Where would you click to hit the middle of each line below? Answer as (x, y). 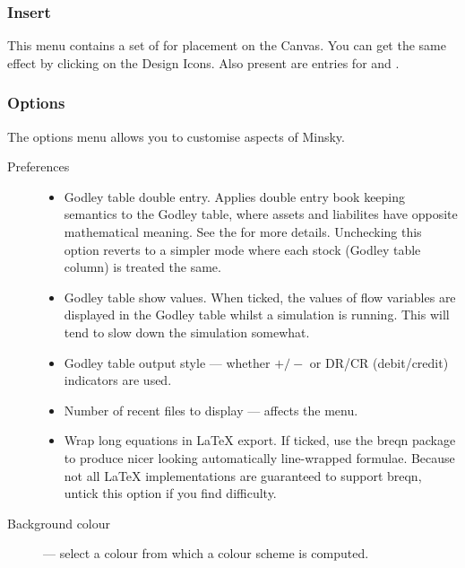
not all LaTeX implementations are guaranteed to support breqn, (243, 475)
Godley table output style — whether (167, 362)
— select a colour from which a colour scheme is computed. (206, 553)
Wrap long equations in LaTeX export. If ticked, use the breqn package (260, 440)
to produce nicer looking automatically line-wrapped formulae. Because (259, 457)
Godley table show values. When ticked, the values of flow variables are (260, 297)
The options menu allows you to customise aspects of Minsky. (176, 136)
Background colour (59, 523)
